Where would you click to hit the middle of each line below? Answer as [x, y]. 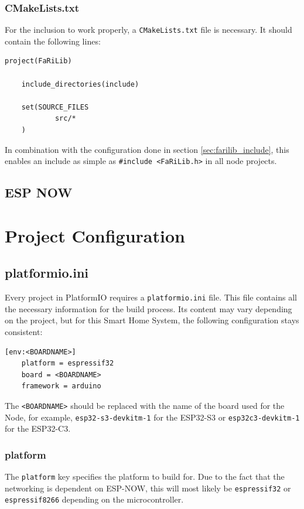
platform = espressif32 [68, 363]
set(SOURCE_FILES [55, 107]
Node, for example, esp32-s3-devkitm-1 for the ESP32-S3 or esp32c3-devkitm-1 [152, 417]
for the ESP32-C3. [38, 428]
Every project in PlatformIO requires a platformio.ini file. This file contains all [151, 297]
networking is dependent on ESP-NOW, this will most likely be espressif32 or [148, 488]
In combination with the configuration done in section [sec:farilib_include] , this [147, 149]
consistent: [24, 332]
